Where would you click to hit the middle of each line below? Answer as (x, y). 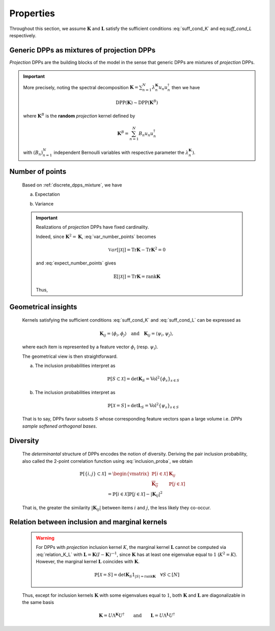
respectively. (23, 35)
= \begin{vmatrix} (129, 474)
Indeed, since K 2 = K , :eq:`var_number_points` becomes (96, 236)
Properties (32, 13)
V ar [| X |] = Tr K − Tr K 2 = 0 (137, 249)
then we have (186, 87)
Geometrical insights (43, 307)
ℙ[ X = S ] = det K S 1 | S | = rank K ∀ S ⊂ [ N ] (137, 575)
